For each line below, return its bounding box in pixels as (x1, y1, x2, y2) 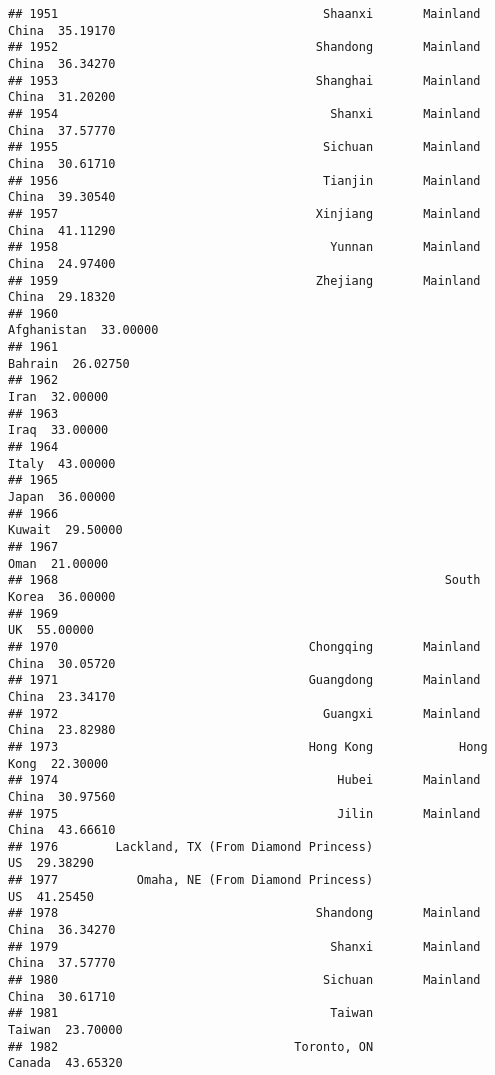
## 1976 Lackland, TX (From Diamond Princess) (8, 839, 374, 854)
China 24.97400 (8, 256, 116, 271)
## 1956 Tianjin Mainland (8, 173, 481, 188)
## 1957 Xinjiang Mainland (8, 206, 481, 221)
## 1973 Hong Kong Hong (8, 739, 488, 754)
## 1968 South (8, 573, 481, 588)
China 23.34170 (8, 689, 116, 704)
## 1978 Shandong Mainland (8, 906, 481, 921)
